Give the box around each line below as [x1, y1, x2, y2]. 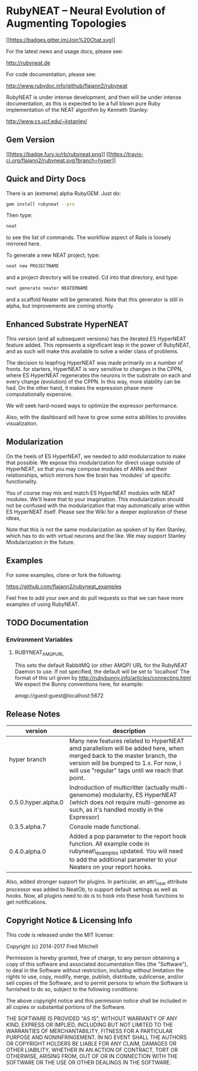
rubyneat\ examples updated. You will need [69, 847, 183, 856]
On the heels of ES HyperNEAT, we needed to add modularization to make [6, 453, 186, 460]
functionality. [6, 478, 38, 485]
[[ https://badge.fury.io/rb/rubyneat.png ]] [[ [6, 150, 111, 157]
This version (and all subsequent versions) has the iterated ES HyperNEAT [6, 335, 187, 342]
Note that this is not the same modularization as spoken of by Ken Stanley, [6, 525, 187, 533]
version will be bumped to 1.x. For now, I [69, 759, 181, 767]
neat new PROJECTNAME [6, 263, 60, 269]
